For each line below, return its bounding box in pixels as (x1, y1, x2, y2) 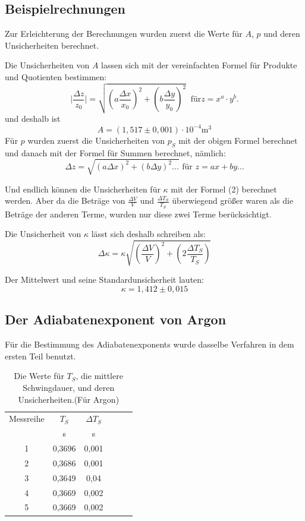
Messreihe (9, 412, 45, 425)
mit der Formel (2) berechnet (171, 182, 277, 195)
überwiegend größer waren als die (172, 194, 294, 207)
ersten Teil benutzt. (5, 349, 76, 362)
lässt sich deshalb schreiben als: (91, 228, 206, 240)
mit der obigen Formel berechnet (178, 134, 298, 146)
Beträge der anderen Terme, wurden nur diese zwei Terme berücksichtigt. (5, 207, 272, 220)
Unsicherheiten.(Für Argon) (18, 393, 120, 405)
